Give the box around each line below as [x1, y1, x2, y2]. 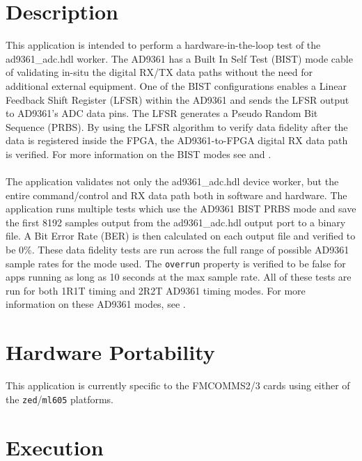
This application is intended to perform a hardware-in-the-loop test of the [6, 38, 321, 52]
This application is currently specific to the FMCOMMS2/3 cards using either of [6, 378, 350, 393]
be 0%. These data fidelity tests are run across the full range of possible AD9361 [6, 242, 349, 257]
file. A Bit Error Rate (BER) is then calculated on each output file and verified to [6, 228, 356, 243]
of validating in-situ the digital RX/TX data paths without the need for [6, 65, 313, 79]
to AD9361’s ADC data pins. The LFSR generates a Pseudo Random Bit [6, 106, 318, 120]
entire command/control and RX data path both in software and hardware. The [6, 187, 347, 202]
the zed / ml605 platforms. [6, 391, 114, 406]
